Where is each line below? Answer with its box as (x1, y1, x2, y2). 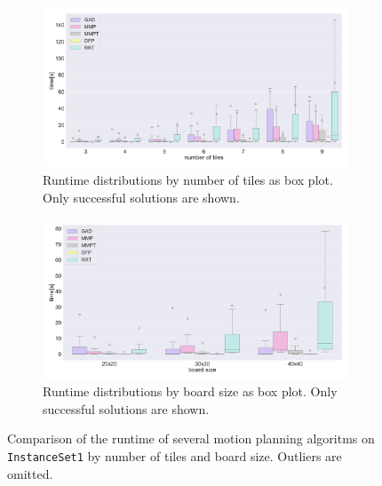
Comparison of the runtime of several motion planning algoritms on (7, 429, 375, 448)
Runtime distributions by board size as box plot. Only (43, 382, 338, 401)
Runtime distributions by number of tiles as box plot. (43, 170, 333, 188)
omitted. (7, 464, 53, 482)
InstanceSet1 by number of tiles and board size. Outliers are (7, 446, 342, 465)
